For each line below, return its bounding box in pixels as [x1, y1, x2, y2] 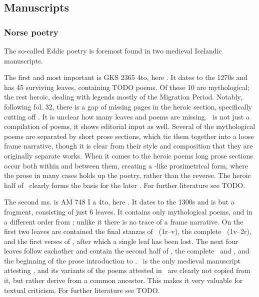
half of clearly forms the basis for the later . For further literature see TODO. [4, 179, 245, 190]
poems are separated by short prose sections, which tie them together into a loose [4, 130, 254, 141]
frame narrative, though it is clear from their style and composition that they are [4, 140, 253, 151]
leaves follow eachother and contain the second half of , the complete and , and [4, 245, 249, 256]
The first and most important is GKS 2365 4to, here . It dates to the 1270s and [4, 72, 248, 82]
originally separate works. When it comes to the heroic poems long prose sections [4, 150, 253, 160]
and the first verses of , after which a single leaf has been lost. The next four [4, 235, 238, 246]
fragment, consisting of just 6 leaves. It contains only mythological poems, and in [4, 206, 252, 216]
